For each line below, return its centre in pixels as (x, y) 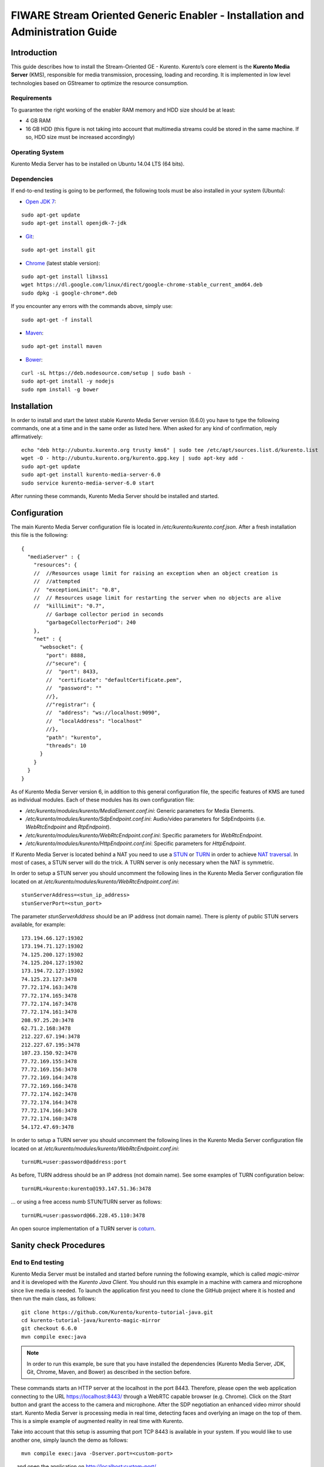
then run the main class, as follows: (53, 1299)
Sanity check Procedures (58, 1245)
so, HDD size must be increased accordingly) (80, 137)
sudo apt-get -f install (57, 320)
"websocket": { (61, 647)
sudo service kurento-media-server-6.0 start (88, 483)
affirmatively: (27, 437)
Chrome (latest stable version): (63, 263)
